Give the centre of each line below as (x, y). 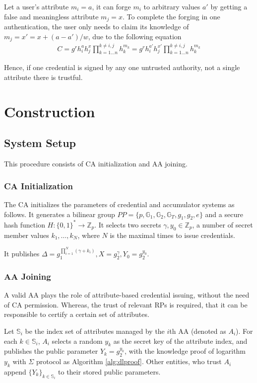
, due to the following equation (135, 36)
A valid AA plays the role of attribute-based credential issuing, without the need (127, 295)
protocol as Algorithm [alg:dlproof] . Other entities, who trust (129, 361)
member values (27, 235)
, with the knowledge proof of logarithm (185, 351)
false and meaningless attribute (51, 16)
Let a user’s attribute (36, 6)
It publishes (22, 254)
